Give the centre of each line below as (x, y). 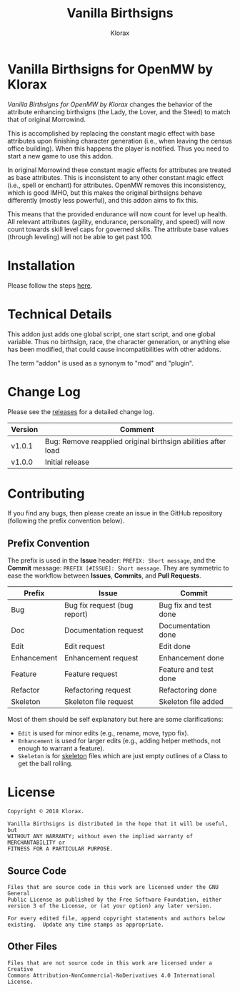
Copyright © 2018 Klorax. (46, 812)
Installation (41, 265)
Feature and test (186, 670)
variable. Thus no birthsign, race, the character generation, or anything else (119, 341)
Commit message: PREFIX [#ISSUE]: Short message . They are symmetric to (118, 568)
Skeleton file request (99, 702)
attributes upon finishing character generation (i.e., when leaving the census (120, 141)
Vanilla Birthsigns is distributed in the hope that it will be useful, (118, 824)
